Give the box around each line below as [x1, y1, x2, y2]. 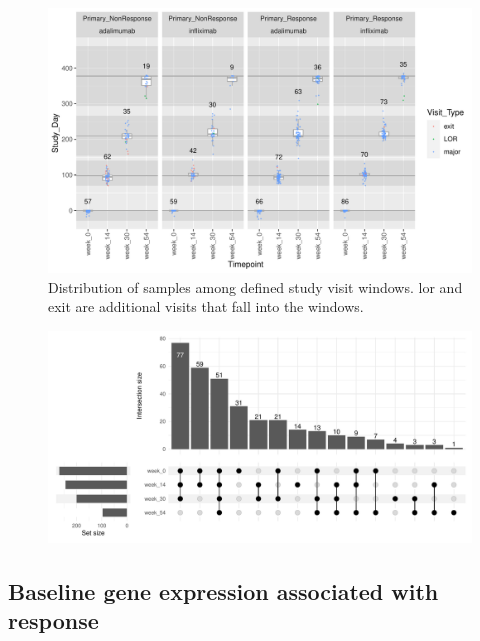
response [8, 605, 99, 636]
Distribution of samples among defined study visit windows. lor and [48, 276, 463, 297]
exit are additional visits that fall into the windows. [48, 296, 364, 317]
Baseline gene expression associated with [8, 575, 439, 606]
